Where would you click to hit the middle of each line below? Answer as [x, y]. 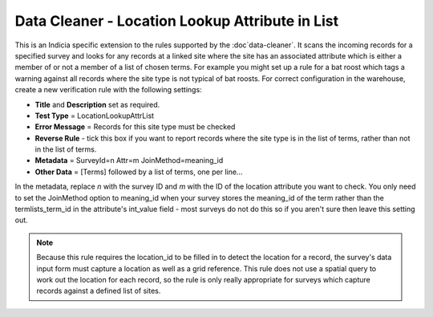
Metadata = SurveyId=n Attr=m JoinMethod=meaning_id [129, 161]
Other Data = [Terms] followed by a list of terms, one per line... [139, 172]
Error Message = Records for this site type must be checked [135, 127]
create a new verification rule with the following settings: [108, 90]
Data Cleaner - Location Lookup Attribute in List [177, 21]
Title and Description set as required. [97, 104]
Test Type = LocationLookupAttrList [95, 116]
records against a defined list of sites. [99, 291]
